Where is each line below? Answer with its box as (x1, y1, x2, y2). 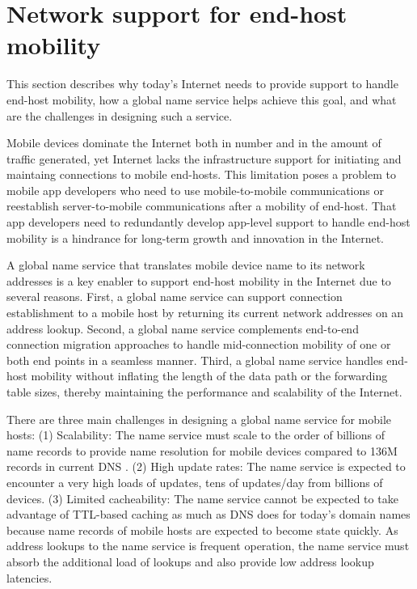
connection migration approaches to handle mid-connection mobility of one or (6, 336, 391, 353)
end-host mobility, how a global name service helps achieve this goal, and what (6, 91, 397, 108)
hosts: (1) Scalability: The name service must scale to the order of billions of (6, 426, 385, 443)
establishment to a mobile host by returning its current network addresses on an (6, 304, 404, 321)
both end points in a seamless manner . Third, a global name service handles (6, 351, 383, 368)
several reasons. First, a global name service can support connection (6, 288, 343, 305)
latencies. (6, 569, 53, 586)
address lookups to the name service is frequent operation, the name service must (6, 537, 410, 554)
